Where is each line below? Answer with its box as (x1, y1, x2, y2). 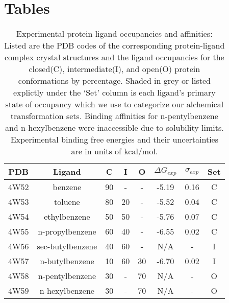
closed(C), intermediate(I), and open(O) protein (29, 63, 200, 75)
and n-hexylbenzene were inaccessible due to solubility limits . (5, 122, 224, 134)
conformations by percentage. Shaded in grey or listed (18, 75, 211, 87)
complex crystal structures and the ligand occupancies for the (4, 51, 224, 63)
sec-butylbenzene (37, 240, 97, 252)
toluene (54, 196, 80, 208)
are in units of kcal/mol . (71, 145, 158, 157)
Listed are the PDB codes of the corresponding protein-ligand (4, 39, 225, 52)
